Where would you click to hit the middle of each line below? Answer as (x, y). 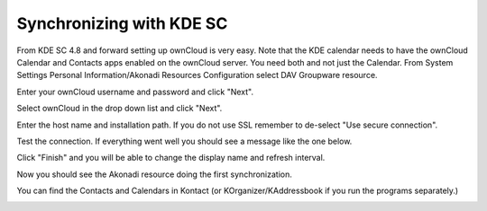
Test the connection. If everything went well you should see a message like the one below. (184, 141)
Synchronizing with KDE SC (122, 23)
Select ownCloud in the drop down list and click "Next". (119, 109)
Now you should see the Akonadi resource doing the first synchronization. (155, 174)
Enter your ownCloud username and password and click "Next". (135, 92)
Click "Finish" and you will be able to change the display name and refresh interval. (171, 158)
